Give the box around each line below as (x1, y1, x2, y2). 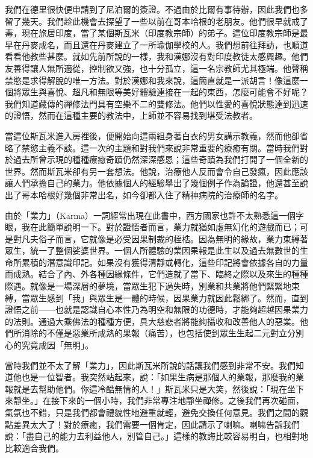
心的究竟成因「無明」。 (5, 339, 93, 351)
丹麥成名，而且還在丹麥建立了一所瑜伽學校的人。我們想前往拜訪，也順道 (21, 38, 308, 51)
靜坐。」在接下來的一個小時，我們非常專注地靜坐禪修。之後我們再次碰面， (13, 394, 304, 407)
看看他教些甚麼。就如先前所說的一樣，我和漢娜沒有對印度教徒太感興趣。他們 (5, 50, 308, 63)
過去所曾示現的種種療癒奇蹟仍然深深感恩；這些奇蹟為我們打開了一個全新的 (13, 153, 308, 166)
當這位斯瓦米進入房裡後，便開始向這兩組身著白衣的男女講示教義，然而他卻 (5, 129, 300, 142)
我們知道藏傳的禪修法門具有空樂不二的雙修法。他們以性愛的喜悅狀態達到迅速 (5, 97, 308, 110)
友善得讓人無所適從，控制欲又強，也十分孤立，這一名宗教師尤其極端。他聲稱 (5, 61, 308, 74)
